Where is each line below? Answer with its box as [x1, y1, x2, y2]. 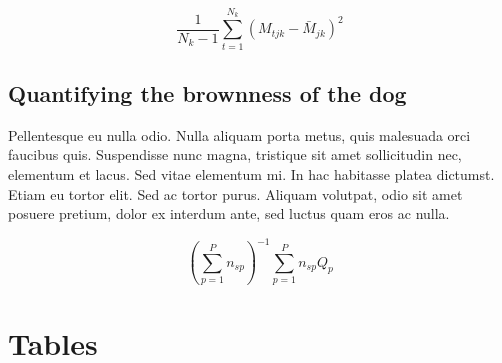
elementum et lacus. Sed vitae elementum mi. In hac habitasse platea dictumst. [8, 163, 495, 184]
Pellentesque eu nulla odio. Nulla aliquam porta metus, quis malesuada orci [8, 124, 471, 145]
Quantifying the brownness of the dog [8, 77, 407, 108]
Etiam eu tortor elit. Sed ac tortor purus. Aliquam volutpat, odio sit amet [8, 183, 463, 204]
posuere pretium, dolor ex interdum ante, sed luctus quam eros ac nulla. [8, 203, 450, 224]
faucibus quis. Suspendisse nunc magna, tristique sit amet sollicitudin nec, [8, 144, 462, 165]
